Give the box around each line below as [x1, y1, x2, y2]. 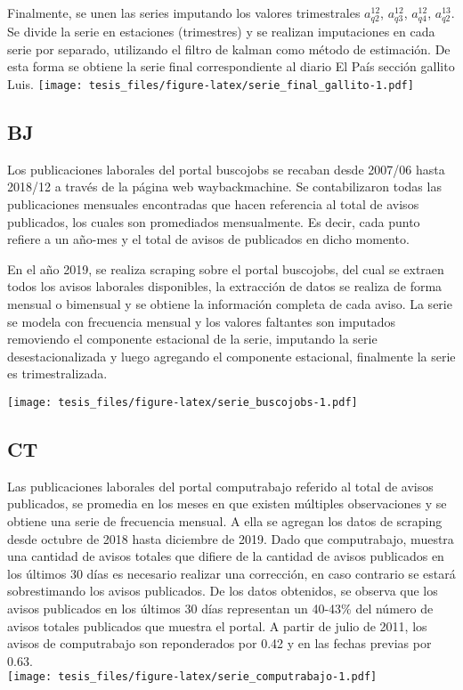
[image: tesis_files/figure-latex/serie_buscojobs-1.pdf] [7, 395, 358, 409]
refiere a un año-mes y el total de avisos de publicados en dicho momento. [7, 230, 410, 248]
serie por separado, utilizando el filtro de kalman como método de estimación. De [7, 39, 451, 58]
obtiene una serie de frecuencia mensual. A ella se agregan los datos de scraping [7, 511, 443, 530]
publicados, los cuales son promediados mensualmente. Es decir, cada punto [7, 212, 420, 231]
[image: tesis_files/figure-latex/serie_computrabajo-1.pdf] [7, 670, 378, 684]
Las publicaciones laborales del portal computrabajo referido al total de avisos [7, 476, 434, 495]
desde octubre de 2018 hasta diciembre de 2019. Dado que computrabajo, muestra [7, 529, 454, 548]
